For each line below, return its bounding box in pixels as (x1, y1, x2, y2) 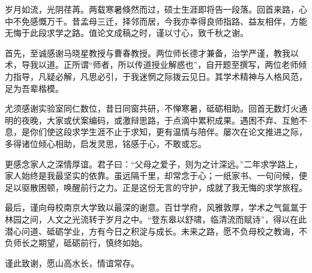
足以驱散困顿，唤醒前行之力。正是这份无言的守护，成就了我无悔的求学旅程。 (5, 181, 307, 193)
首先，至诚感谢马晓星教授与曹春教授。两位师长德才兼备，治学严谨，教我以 (5, 46, 299, 59)
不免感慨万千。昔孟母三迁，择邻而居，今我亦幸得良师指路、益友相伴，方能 (13, 14, 307, 27)
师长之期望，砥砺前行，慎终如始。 (13, 236, 148, 249)
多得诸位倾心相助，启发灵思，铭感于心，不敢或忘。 (5, 137, 206, 149)
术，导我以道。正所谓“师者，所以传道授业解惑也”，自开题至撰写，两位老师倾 (5, 58, 307, 71)
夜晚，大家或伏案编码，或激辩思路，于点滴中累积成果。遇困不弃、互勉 (21, 113, 299, 126)
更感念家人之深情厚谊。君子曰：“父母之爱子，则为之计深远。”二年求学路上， (5, 157, 303, 170)
